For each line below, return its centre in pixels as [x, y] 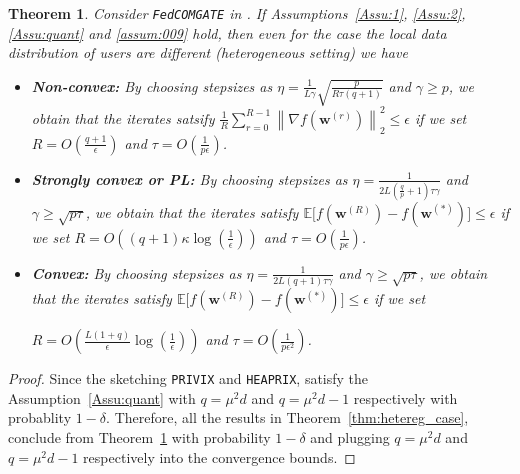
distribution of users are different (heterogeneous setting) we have [208, 52]
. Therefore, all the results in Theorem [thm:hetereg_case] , [287, 417]
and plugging [350, 437]
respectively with [405, 397]
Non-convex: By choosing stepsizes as [152, 85]
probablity [40, 417]
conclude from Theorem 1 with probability [139, 437]
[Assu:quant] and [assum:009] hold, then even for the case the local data [227, 32]
